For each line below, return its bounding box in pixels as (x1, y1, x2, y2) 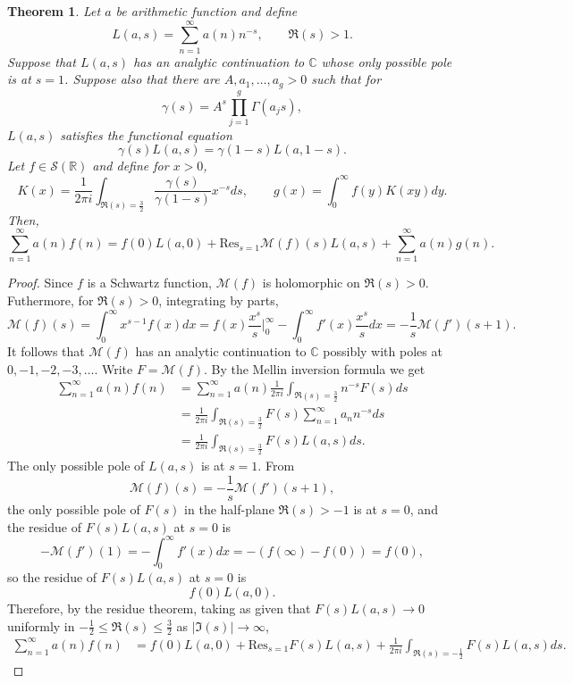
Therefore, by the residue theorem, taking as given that (7, 599, 311, 618)
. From (257, 456, 295, 475)
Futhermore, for (7, 291, 94, 310)
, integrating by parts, (158, 291, 279, 310)
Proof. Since (7, 273, 73, 292)
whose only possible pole (321, 52, 452, 71)
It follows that (7, 341, 85, 360)
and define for (92, 156, 169, 175)
